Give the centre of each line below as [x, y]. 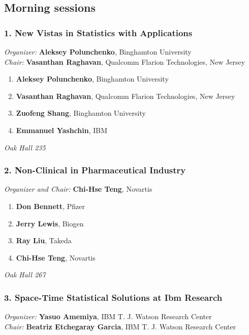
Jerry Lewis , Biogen [50, 223]
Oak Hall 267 [25, 275]
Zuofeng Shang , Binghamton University [81, 113]
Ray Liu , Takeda [44, 240]
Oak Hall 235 [25, 147]
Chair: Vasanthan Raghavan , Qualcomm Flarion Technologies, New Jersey [125, 61]
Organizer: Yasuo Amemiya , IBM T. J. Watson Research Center [108, 316]
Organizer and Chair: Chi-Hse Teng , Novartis [78, 189]
